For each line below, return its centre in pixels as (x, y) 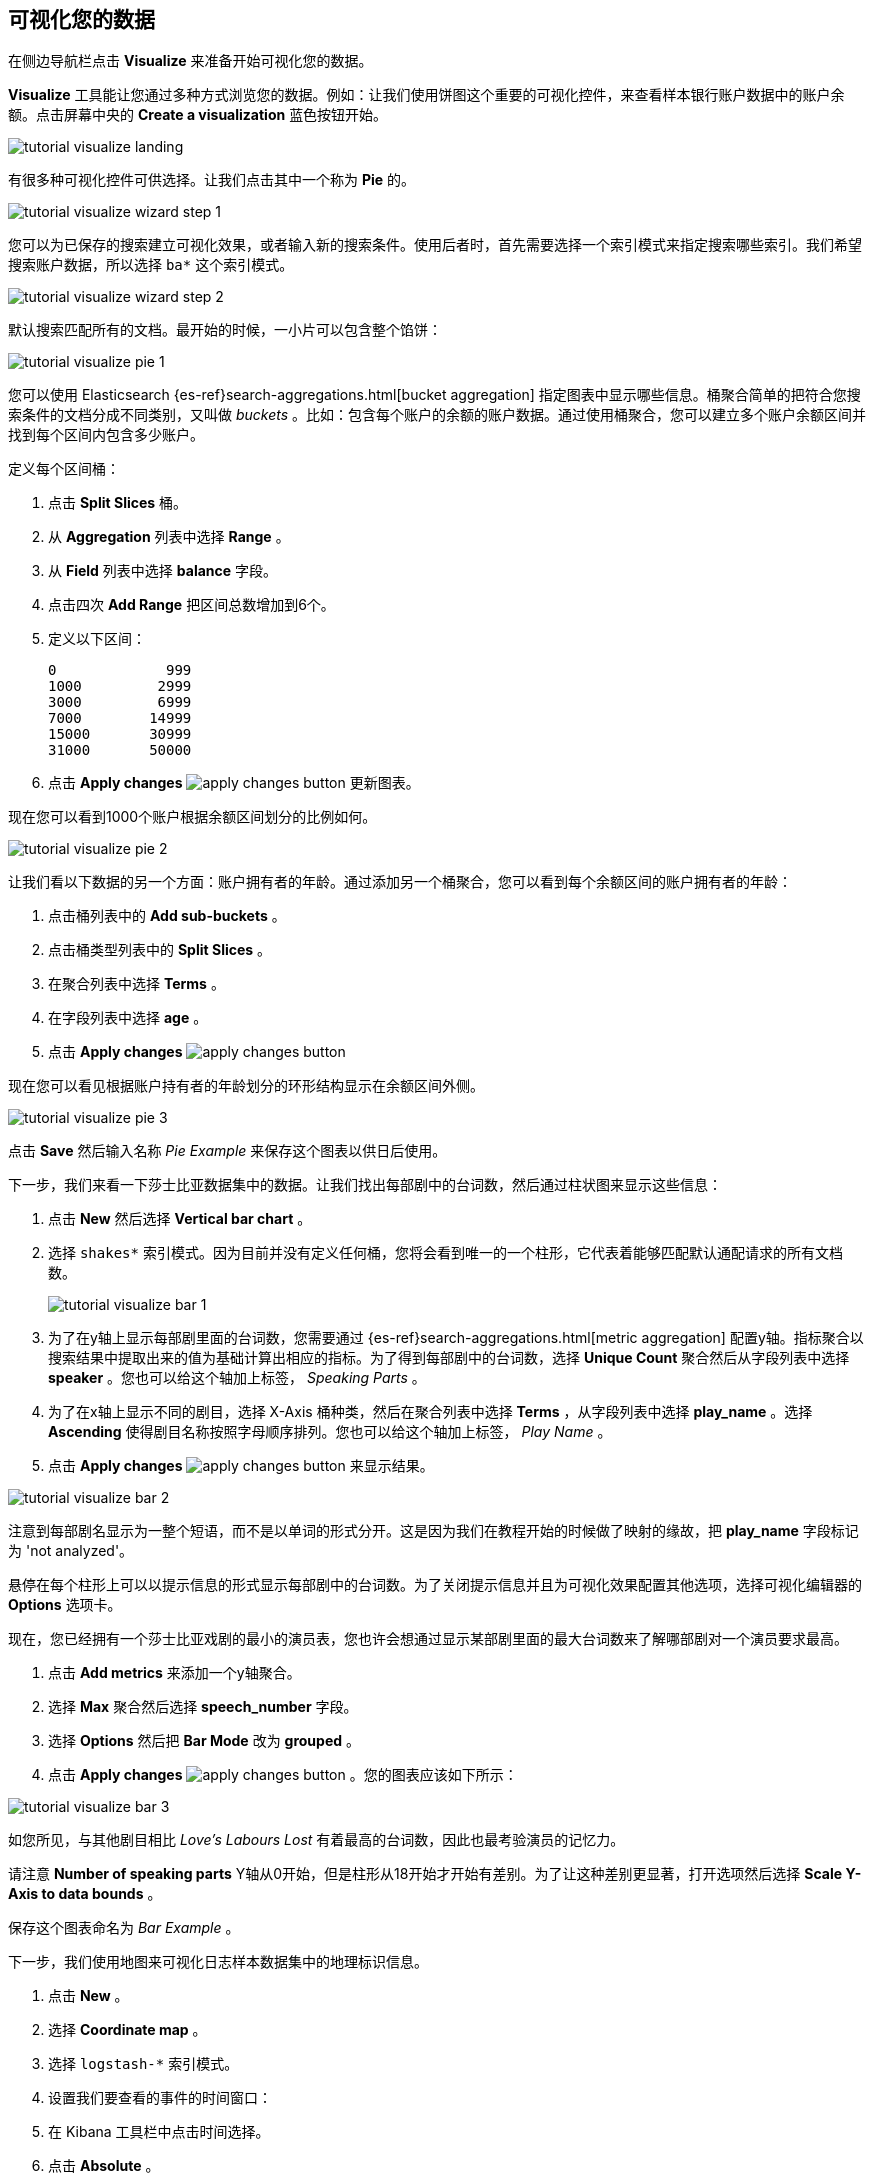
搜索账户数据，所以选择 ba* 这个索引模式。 (151, 265)
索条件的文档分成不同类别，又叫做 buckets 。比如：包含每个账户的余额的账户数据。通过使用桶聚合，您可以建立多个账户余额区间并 (437, 415)
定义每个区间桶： (64, 469)
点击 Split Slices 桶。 (118, 503)
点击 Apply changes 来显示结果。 (241, 1466)
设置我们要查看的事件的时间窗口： (160, 2098)
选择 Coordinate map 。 (127, 2030)
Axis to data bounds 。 (85, 1894)
